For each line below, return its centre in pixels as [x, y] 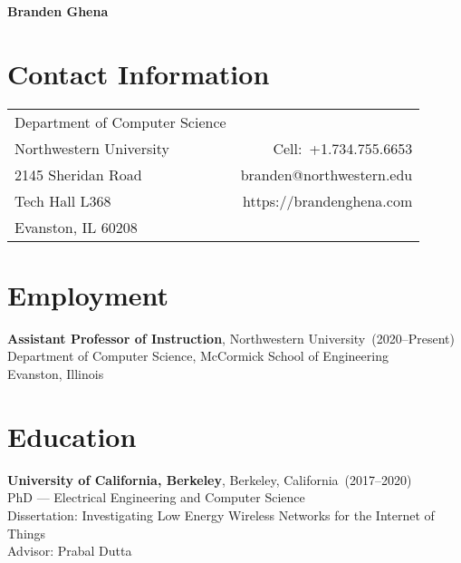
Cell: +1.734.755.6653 [343, 148]
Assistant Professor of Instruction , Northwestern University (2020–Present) [231, 338]
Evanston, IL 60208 [76, 227]
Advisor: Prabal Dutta [70, 551]
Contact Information [139, 73]
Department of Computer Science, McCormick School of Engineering [198, 356]
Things [27, 533]
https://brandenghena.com [327, 200]
